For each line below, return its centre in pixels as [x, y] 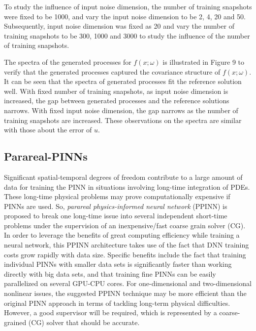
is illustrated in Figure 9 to [204, 62]
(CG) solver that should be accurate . [84, 322]
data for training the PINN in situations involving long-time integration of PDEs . [127, 186]
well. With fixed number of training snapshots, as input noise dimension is [116, 91]
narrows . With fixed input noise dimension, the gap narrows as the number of [121, 110]
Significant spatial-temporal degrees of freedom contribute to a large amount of [123, 177]
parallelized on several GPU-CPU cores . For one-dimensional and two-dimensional [128, 283]
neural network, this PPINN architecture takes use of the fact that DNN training [127, 245]
